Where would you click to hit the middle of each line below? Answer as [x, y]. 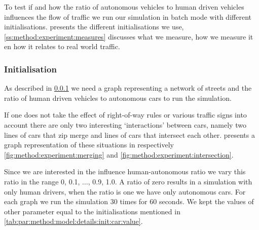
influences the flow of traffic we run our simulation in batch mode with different [128, 16]
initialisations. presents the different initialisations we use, [94, 27]
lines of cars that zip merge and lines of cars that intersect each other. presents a [129, 135]
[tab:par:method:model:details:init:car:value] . [73, 221]
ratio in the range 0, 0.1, [42, 181]
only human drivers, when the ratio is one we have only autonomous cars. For [125, 191]
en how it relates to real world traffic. [62, 46]
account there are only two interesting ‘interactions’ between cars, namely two [125, 124]
